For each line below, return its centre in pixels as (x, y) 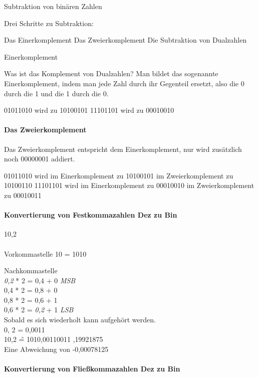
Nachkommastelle (31, 270)
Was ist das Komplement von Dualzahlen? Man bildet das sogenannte (111, 73)
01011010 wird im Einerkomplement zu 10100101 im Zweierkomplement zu (119, 175)
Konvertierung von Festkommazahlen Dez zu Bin (91, 215)
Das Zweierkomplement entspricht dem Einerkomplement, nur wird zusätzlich (123, 149)
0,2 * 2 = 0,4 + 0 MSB (40, 280)
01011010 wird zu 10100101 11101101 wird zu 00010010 (89, 110)
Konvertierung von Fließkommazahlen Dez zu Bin (92, 369)
